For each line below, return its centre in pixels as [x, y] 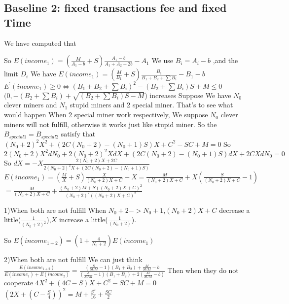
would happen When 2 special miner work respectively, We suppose [106, 115]
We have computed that [40, 43]
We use [163, 60]
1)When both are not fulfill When [55, 210]
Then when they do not [203, 270]
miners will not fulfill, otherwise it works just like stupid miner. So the [110, 124]
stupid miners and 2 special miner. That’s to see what [151, 105]
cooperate [19, 283]
